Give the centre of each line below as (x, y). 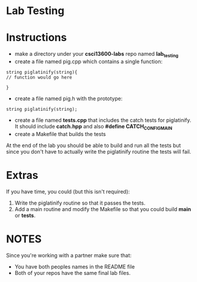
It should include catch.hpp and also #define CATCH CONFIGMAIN (93, 127)
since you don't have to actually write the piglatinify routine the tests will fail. (99, 151)
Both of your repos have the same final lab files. (73, 273)
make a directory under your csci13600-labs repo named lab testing (96, 55)
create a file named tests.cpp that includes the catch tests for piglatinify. (103, 120)
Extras (22, 175)
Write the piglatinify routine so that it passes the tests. (80, 203)
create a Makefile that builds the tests (60, 134)
